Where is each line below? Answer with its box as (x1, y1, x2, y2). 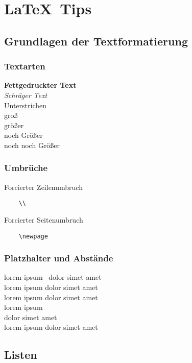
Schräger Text (4, 89, 47, 100)
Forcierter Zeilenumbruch (4, 181, 83, 192)
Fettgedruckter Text (4, 80, 77, 90)
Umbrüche (4, 161, 48, 174)
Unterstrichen (4, 100, 46, 110)
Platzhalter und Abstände (4, 252, 113, 264)
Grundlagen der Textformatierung (4, 33, 188, 49)
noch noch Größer (4, 139, 60, 150)
